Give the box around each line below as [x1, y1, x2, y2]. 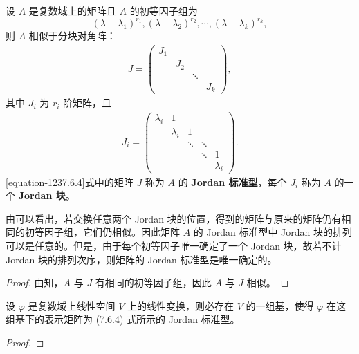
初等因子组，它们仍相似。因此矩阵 [24, 225, 180, 239]
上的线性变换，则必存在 [127, 298, 234, 313]
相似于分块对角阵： [28, 28, 116, 43]
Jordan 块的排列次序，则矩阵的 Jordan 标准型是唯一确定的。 [6, 252, 277, 266]
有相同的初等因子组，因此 [95, 275, 212, 290]
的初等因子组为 [129, 3, 198, 17]
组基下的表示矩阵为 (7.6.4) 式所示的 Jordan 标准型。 [6, 312, 240, 326]
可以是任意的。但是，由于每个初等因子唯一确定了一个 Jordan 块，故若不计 [6, 238, 342, 252]
